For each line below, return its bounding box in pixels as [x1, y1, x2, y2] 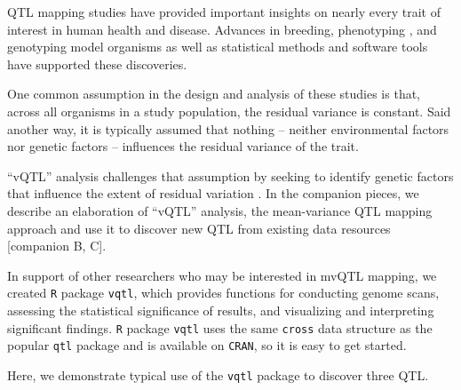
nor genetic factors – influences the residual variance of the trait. [7, 137, 359, 155]
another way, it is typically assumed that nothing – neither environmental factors [7, 119, 449, 138]
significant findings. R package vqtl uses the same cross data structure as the [7, 318, 433, 337]
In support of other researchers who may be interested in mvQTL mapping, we [7, 266, 437, 284]
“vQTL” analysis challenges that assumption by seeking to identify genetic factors [7, 166, 454, 185]
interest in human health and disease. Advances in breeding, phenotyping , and [7, 20, 437, 38]
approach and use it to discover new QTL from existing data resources [7, 219, 391, 237]
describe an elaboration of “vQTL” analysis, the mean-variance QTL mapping [7, 201, 433, 219]
